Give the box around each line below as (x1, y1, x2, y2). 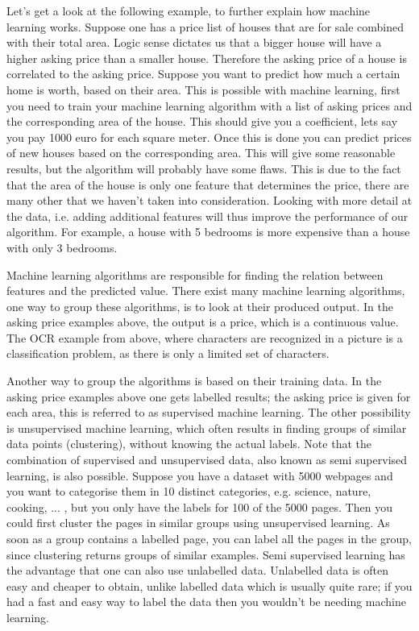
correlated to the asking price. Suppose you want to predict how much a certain (6, 65, 400, 82)
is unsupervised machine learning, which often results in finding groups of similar (6, 419, 407, 436)
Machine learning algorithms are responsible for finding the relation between (6, 266, 384, 283)
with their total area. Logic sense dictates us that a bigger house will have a (6, 34, 382, 51)
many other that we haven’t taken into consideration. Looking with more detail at (6, 192, 413, 209)
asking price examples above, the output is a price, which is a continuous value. (6, 313, 399, 330)
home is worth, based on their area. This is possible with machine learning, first (6, 81, 400, 98)
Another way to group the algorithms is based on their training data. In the (6, 372, 382, 389)
